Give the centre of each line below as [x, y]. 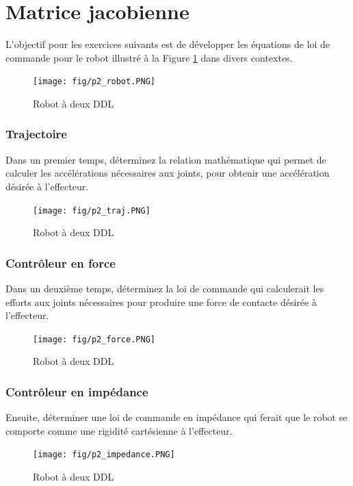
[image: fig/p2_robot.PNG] [94, 82]
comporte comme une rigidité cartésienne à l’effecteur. [119, 430]
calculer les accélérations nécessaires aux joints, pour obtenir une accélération [168, 173]
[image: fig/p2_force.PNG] [94, 339]
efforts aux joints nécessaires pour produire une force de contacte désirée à [161, 302]
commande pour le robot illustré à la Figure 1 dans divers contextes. [149, 57]
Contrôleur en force [61, 263]
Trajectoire [36, 134]
